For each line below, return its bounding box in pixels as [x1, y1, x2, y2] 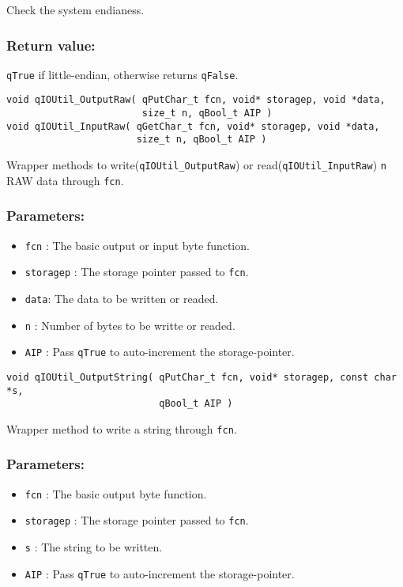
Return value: [6, 35, 96, 55]
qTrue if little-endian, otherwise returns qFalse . [6, 66, 239, 82]
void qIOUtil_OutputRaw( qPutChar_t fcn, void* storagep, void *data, [6, 94, 386, 106]
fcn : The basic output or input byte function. [24, 237, 250, 253]
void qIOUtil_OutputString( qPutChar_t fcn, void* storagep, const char [6, 371, 397, 383]
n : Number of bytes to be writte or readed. [24, 316, 235, 333]
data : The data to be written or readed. [24, 290, 219, 306]
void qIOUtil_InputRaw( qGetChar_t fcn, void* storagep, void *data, [6, 120, 380, 132]
